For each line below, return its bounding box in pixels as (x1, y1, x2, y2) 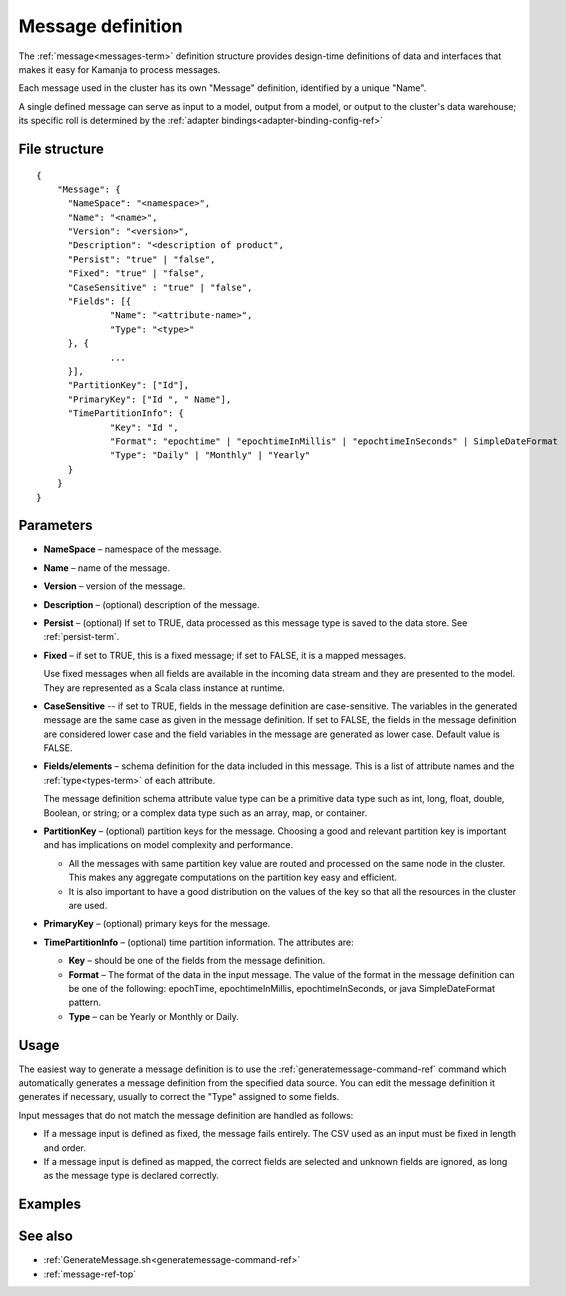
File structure (18, 140, 104, 157)
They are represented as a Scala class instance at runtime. (43, 681, 285, 694)
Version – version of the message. (43, 580, 186, 592)
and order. (43, 1141, 87, 1154)
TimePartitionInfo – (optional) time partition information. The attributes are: (43, 936, 354, 948)
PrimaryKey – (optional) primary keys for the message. (43, 918, 271, 930)
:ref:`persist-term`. (43, 631, 120, 643)
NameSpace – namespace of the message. (43, 543, 222, 555)
